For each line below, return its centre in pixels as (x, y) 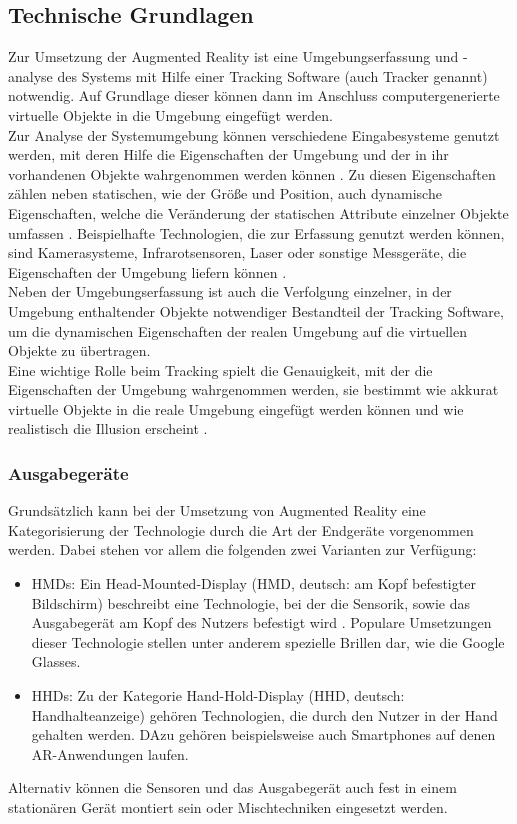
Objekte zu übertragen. (79, 350)
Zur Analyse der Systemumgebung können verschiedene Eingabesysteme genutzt (254, 134)
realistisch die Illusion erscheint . (108, 428)
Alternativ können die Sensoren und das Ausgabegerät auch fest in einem (232, 787)
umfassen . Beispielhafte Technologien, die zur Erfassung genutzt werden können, (256, 232)
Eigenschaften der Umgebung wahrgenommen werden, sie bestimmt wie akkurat (253, 389)
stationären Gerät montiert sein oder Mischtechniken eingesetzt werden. (228, 807)
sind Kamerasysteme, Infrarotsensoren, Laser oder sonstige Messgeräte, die (237, 252)
